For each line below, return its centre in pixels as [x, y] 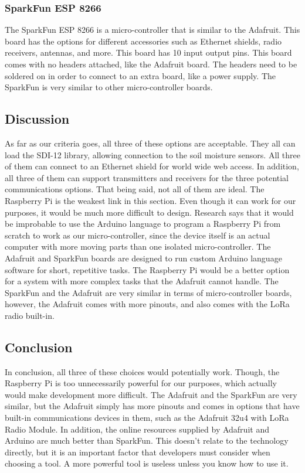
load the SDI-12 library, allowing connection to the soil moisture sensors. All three [152, 154]
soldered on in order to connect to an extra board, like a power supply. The [140, 75]
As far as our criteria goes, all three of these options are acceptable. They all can [150, 143]
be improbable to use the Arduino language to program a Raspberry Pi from [143, 224]
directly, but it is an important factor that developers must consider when [138, 452]
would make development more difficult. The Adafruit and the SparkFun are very [151, 394]
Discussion [37, 119]
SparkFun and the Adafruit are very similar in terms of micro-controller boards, [148, 292]
